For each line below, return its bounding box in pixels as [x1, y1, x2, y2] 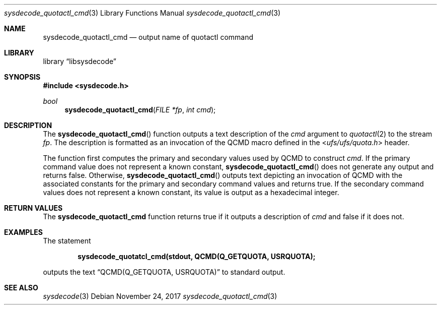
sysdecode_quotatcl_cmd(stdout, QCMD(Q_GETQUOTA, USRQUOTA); [78, 252, 316, 261]
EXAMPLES [4, 228, 43, 236]
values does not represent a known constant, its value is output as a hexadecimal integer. [43, 188, 339, 197]
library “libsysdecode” [43, 57, 117, 66]
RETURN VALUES [4, 204, 63, 212]
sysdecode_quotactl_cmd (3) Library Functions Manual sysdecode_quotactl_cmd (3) [4, 9, 281, 17]
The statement [43, 236, 91, 245]
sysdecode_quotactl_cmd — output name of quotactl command [43, 33, 254, 41]
